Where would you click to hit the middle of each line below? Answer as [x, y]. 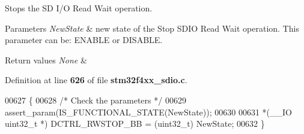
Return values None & [46, 60]
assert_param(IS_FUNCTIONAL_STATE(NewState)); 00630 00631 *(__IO [148, 112]
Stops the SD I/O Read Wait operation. [79, 8]
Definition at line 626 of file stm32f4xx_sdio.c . [96, 80]
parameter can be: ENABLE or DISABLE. [84, 40]
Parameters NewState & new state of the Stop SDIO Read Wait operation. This [152, 28]
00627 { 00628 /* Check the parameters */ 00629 [96, 100]
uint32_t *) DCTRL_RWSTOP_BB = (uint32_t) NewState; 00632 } [135, 124]
